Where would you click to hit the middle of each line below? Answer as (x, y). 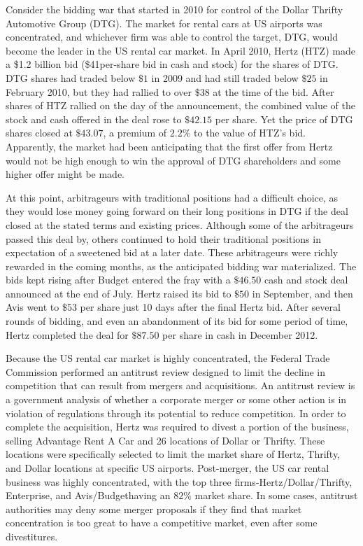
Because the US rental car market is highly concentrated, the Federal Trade (168, 358)
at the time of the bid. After (273, 91)
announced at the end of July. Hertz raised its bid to (119, 293)
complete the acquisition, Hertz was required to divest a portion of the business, (177, 427)
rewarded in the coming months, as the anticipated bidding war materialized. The (181, 266)
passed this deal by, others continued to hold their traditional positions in (163, 238)
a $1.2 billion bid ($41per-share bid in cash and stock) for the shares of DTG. (172, 64)
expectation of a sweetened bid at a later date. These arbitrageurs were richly (172, 252)
